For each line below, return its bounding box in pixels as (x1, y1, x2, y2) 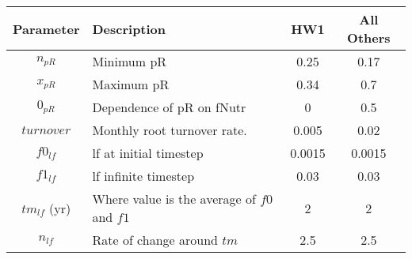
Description (92, 19, 166, 38)
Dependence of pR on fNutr (92, 98, 246, 116)
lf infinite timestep (92, 167, 195, 185)
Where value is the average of (92, 190, 256, 208)
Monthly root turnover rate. (92, 121, 247, 139)
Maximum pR (92, 75, 170, 93)
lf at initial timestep (92, 144, 204, 162)
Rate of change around (92, 231, 218, 249)
